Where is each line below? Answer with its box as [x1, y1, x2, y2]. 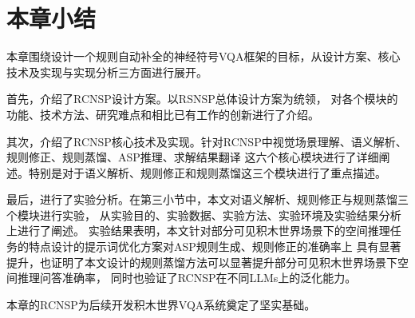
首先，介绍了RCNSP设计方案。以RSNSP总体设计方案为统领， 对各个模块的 [6, 90, 398, 107]
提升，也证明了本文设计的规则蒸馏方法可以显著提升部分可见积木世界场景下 [6, 253, 397, 270]
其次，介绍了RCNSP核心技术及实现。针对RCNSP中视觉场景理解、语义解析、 [6, 133, 407, 149]
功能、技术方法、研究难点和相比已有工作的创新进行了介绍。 [6, 105, 319, 122]
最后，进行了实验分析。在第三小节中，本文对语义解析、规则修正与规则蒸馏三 [6, 191, 409, 208]
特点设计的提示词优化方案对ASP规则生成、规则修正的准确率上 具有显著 [28, 238, 401, 255]
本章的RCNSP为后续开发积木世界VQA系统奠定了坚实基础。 [6, 296, 316, 312]
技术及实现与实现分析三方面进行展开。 [6, 63, 207, 80]
